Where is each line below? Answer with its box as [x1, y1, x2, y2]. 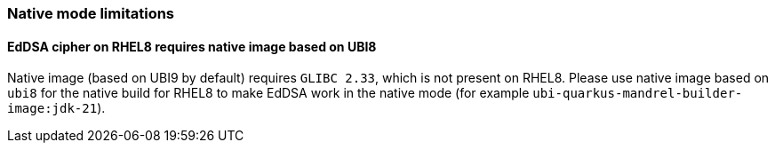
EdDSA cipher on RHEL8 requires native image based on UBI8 [7, 38, 377, 54]
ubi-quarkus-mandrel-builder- [532, 86, 743, 101]
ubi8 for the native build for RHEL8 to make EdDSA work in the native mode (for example [7, 85, 530, 101]
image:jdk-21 [7, 101, 98, 116]
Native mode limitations [7, 4, 175, 22]
